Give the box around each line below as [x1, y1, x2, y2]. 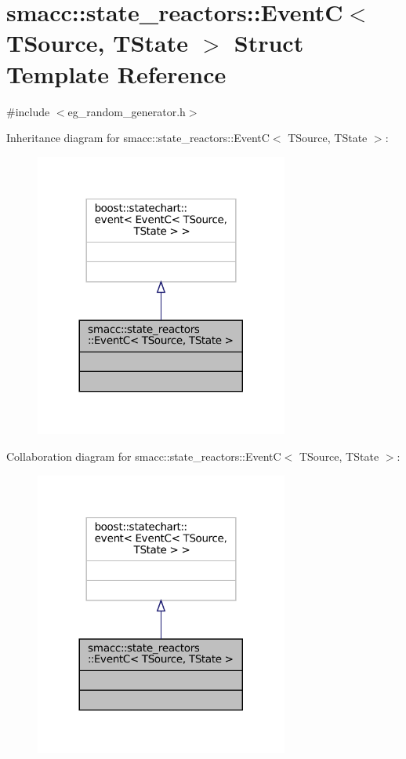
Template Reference [6, 57, 227, 89]
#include [6, 103, 50, 119]
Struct [234, 27, 304, 59]
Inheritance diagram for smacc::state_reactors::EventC [6, 130, 270, 146]
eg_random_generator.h [67, 103, 186, 119]
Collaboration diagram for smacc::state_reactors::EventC [6, 447, 281, 464]
